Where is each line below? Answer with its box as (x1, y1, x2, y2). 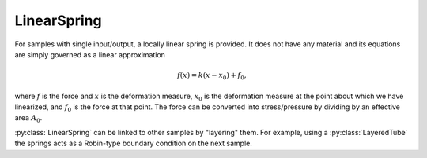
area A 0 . (14, 113, 43, 125)
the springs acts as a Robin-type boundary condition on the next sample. (14, 138, 253, 149)
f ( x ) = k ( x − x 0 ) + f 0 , (176, 71, 247, 82)
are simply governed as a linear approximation (14, 50, 166, 59)
